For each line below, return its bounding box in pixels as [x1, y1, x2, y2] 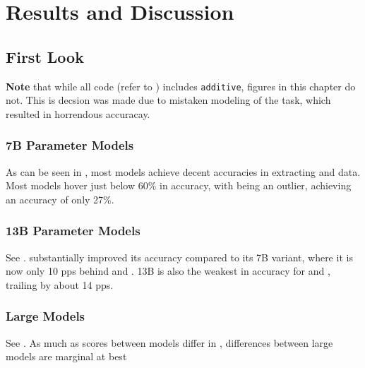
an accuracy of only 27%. [6, 191, 114, 206]
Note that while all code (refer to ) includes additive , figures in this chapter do [6, 78, 356, 93]
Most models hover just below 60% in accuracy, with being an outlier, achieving [6, 178, 352, 193]
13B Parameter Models [6, 222, 140, 239]
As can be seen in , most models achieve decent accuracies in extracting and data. [6, 164, 361, 179]
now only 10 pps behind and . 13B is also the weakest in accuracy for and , [6, 263, 330, 278]
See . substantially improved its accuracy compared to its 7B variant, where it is [6, 249, 353, 264]
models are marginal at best [6, 349, 127, 364]
